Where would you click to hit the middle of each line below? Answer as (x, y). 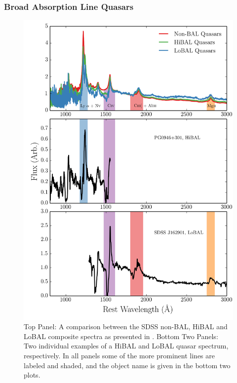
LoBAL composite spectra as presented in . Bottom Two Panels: (121, 336)
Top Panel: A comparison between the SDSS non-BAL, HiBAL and (126, 326)
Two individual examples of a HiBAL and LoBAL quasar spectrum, (126, 346)
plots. (32, 375)
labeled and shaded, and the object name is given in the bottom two (127, 365)
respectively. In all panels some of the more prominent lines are (119, 355)
